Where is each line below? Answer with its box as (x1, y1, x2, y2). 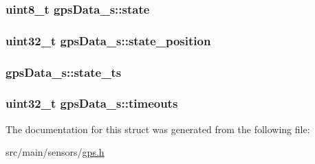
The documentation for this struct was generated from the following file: (6, 121, 310, 136)
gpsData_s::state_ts (6, 63, 122, 80)
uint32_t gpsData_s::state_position (6, 32, 211, 49)
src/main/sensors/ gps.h (6, 145, 105, 159)
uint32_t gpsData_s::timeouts (6, 95, 178, 112)
